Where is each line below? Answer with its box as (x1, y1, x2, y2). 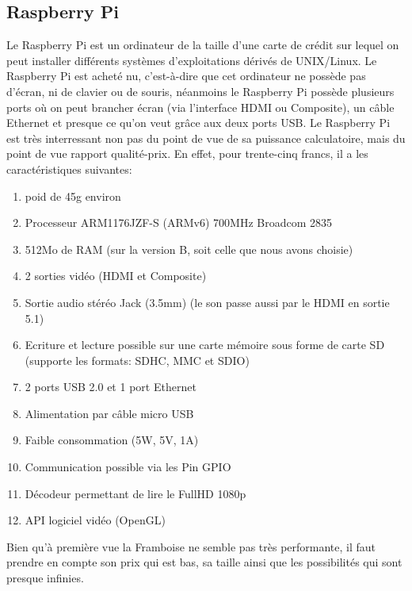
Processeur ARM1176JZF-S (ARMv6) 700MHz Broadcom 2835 (25, 214, 332, 231)
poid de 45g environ (25, 187, 121, 204)
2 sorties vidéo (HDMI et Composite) (25, 267, 207, 284)
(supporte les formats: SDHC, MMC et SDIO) (25, 351, 250, 368)
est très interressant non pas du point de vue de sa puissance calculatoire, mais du (6, 129, 406, 146)
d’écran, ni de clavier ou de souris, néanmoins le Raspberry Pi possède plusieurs (6, 83, 395, 99)
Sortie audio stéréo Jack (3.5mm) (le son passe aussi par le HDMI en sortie (25, 294, 390, 310)
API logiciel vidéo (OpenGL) (25, 512, 166, 528)
